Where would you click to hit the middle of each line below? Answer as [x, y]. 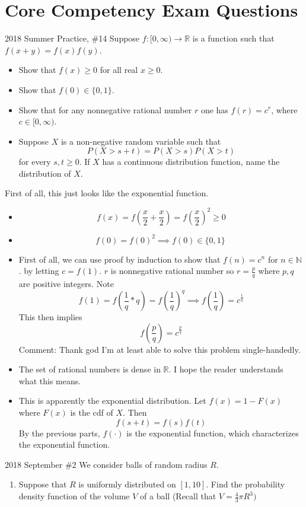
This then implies [50, 317]
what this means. [50, 380]
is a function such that [233, 38]
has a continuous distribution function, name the [191, 162]
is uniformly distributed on [127, 484]
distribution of [45, 173]
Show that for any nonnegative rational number [105, 109]
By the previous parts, [59, 433]
